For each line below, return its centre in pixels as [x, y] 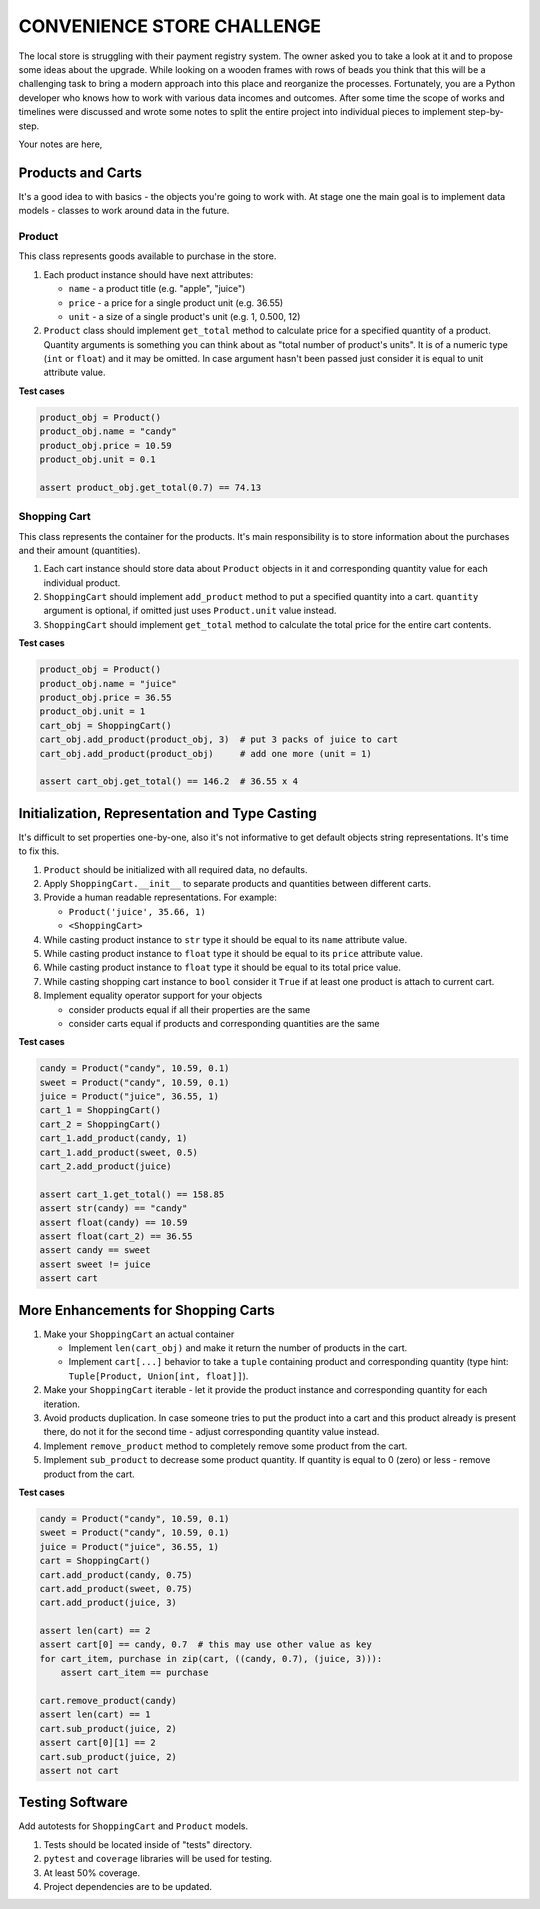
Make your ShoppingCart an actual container [139, 1334]
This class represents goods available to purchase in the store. [147, 256]
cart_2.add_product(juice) [105, 1166]
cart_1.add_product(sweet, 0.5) [119, 1152]
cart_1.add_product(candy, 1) [113, 1138]
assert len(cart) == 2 [95, 1631]
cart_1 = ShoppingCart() [100, 1110]
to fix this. [39, 851]
